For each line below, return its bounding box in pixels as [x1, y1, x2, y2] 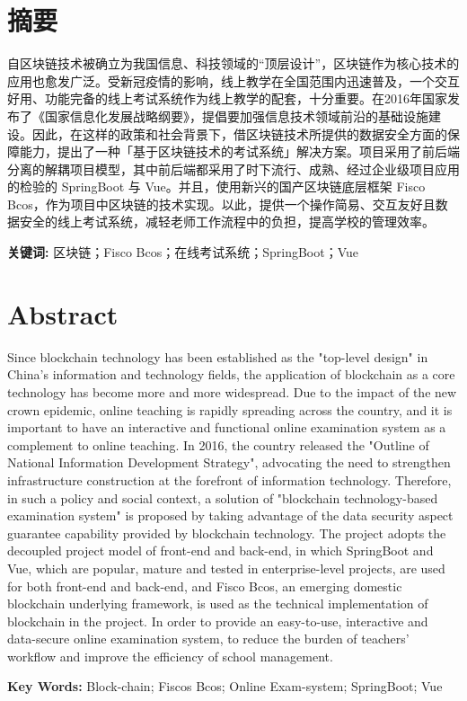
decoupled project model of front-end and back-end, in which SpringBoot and [7, 541, 434, 560]
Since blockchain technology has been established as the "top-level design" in [7, 347, 428, 366]
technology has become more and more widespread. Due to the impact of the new [7, 382, 457, 401]
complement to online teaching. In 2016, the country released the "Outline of [7, 435, 429, 454]
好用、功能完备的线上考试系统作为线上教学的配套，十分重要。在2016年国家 [7, 89, 447, 108]
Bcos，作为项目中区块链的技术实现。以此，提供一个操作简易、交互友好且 [7, 194, 436, 213]
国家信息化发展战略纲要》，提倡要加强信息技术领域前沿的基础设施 [44, 106, 428, 125]
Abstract [7, 295, 119, 332]
